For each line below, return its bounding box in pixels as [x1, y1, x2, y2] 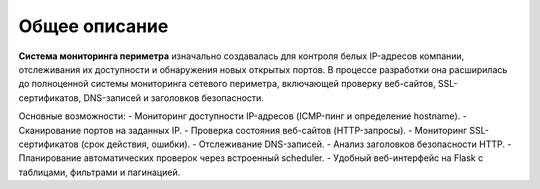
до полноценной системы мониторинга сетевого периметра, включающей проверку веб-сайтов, [18, 78, 436, 90]
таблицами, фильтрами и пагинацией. [18, 166, 181, 178]
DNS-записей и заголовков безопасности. [83, 91, 265, 104]
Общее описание [18, 15, 169, 37]
